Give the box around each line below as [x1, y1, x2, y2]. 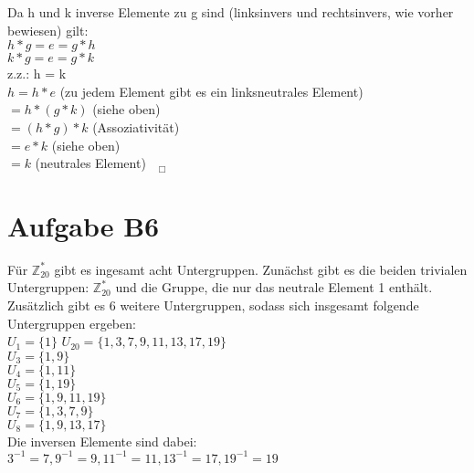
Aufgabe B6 [7, 206, 160, 244]
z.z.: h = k [7, 64, 67, 83]
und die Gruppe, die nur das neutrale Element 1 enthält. [115, 278, 433, 297]
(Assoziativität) [92, 117, 180, 136]
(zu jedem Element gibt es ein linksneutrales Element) [59, 81, 363, 100]
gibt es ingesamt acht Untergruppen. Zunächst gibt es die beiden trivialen [54, 259, 468, 279]
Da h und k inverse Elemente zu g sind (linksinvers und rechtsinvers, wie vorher [7, 3, 454, 21]
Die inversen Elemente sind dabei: [7, 431, 197, 450]
